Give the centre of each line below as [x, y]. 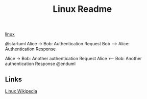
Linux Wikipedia [21, 91]
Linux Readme [82, 9]
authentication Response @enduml [40, 64]
